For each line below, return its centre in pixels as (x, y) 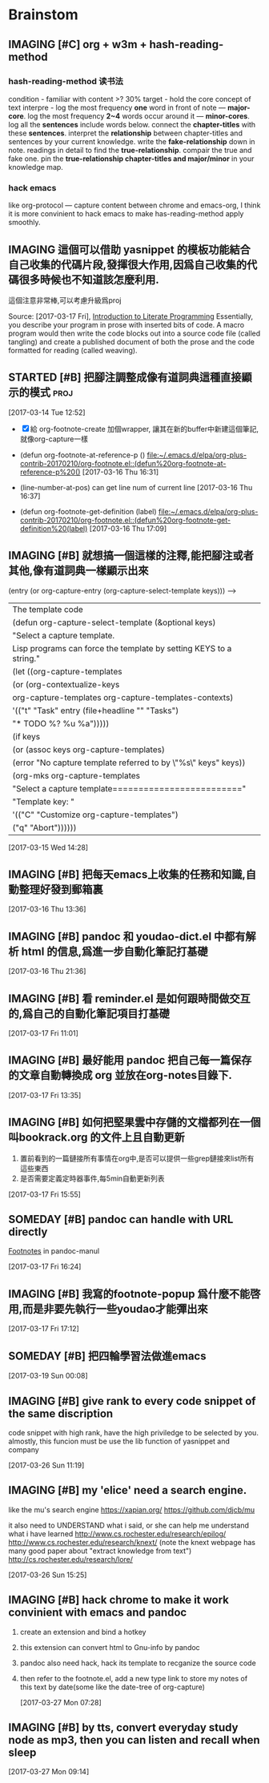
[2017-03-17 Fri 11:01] (43, 1033)
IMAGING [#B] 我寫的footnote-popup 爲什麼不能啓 (134, 1294)
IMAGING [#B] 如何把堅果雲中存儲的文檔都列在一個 (134, 1123)
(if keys (26, 736)
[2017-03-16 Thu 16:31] (120, 472)
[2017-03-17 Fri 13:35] (45, 1095)
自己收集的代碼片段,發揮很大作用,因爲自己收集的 (128, 265)
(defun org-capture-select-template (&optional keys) (114, 622)
